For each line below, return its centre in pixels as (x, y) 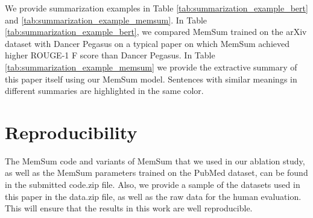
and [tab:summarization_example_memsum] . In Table (106, 20)
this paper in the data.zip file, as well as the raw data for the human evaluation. (153, 196)
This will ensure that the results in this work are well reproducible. (129, 208)
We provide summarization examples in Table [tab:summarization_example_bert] (156, 8)
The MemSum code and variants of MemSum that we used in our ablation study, (155, 160)
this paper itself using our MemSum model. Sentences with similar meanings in (151, 79)
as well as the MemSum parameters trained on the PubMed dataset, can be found (156, 173)
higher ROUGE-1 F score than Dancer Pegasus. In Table (110, 55)
